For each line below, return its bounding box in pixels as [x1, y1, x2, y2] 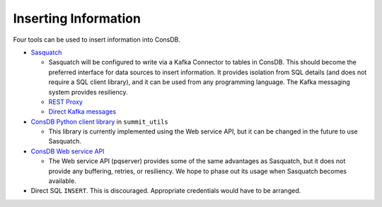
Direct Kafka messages [48, 107, 117, 116]
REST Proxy [48, 97, 83, 106]
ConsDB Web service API [30, 147, 105, 155]
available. [48, 177, 77, 185]
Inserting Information [13, 11, 141, 26]
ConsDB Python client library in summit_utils [30, 117, 169, 126]
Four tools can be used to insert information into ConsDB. [13, 35, 180, 44]
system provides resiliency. [48, 88, 128, 96]
